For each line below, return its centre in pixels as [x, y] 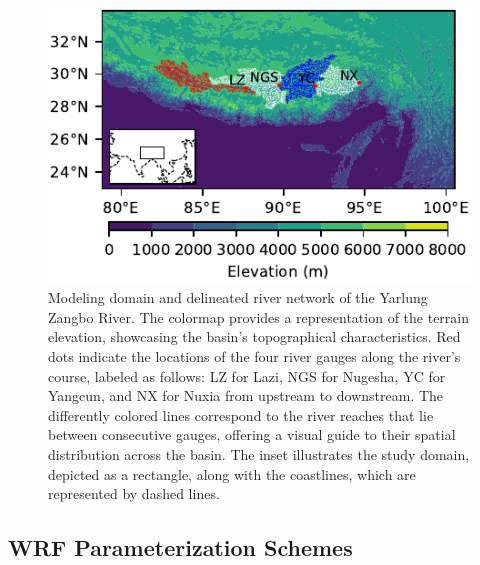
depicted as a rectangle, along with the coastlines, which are [232, 473]
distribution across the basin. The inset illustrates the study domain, [259, 454]
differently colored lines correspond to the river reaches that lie [241, 414]
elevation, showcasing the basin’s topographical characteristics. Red [254, 336]
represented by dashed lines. [134, 493]
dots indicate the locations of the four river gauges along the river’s [254, 356]
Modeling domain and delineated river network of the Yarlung [238, 297]
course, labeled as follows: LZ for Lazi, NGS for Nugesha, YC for [247, 375]
